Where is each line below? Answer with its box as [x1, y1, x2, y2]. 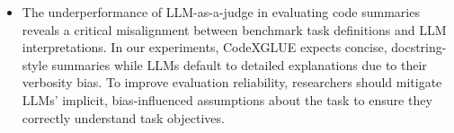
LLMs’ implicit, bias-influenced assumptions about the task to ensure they [22, 90, 432, 109]
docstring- [391, 38, 447, 57]
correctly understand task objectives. [22, 108, 225, 127]
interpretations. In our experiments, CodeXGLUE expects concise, [22, 38, 387, 57]
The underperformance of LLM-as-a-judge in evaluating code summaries [22, 3, 420, 21]
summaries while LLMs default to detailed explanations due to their [51, 55, 427, 74]
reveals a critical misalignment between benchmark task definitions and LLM [22, 20, 447, 39]
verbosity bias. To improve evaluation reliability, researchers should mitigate [22, 73, 442, 92]
